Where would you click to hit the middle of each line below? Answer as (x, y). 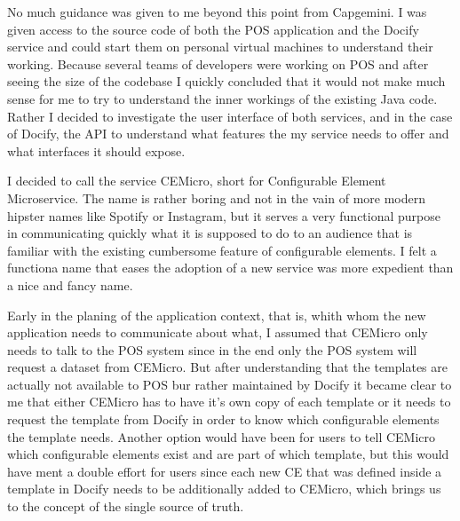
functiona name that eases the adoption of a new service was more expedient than (230, 268)
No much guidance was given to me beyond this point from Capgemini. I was (217, 12)
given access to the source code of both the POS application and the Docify (213, 29)
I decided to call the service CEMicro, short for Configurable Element (197, 181)
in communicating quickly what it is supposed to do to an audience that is (210, 233)
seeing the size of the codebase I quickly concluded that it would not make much (226, 81)
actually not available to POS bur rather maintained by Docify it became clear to (230, 384)
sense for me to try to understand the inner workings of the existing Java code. (222, 98)
